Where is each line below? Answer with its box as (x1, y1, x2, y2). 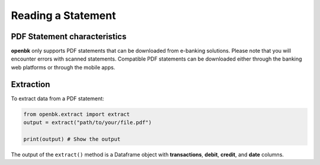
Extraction (11, 79, 50, 89)
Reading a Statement (11, 9, 116, 22)
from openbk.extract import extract (23, 110, 130, 118)
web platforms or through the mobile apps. (11, 64, 116, 71)
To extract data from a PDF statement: (11, 95, 104, 102)
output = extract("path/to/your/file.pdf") (23, 119, 152, 126)
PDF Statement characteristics (11, 31, 127, 42)
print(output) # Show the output (23, 135, 121, 142)
